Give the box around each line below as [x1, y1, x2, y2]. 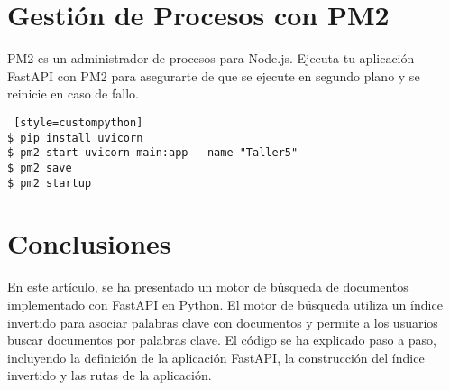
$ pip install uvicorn [7, 131, 143, 144]
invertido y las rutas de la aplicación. [7, 366, 212, 385]
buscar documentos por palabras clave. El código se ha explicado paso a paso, [7, 330, 436, 349]
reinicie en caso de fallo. [7, 84, 139, 103]
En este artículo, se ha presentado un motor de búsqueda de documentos [7, 277, 409, 296]
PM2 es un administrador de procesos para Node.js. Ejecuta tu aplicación [7, 49, 415, 68]
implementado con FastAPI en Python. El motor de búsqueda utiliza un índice [7, 294, 443, 313]
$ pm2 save [7, 161, 72, 174]
